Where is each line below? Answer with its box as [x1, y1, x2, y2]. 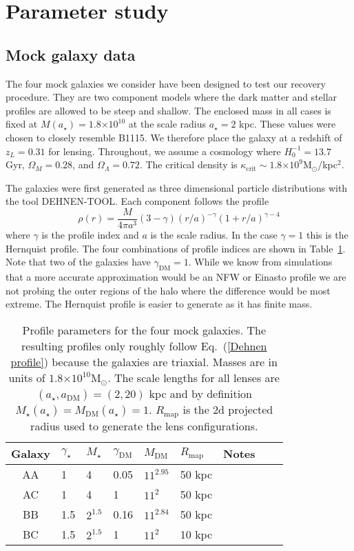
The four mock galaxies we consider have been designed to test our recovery [6, 76, 326, 90]
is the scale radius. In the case [150, 227, 278, 241]
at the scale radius [128, 117, 206, 131]
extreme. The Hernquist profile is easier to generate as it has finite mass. [6, 297, 313, 311]
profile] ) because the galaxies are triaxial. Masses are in [10, 353, 278, 370]
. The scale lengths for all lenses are [107, 369, 280, 385]
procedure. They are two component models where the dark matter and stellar [6, 90, 337, 104]
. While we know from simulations [188, 254, 333, 269]
